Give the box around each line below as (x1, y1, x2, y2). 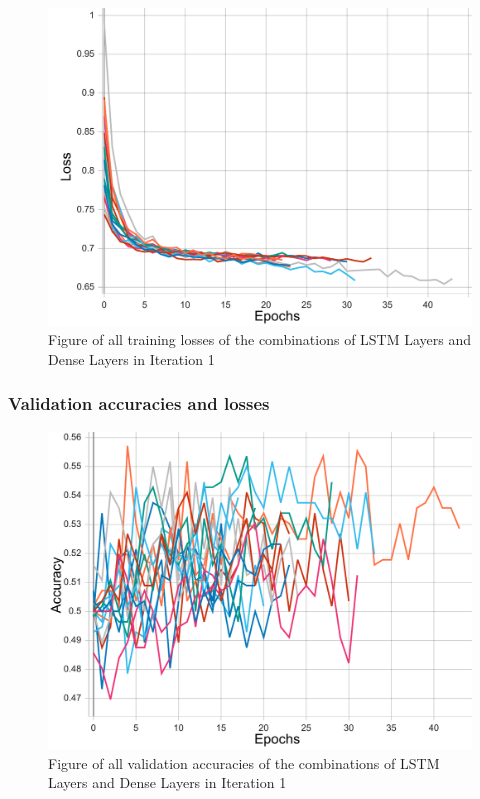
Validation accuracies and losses (8, 391, 270, 416)
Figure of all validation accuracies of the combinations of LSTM (48, 752, 440, 773)
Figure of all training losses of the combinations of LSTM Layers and (48, 329, 472, 350)
